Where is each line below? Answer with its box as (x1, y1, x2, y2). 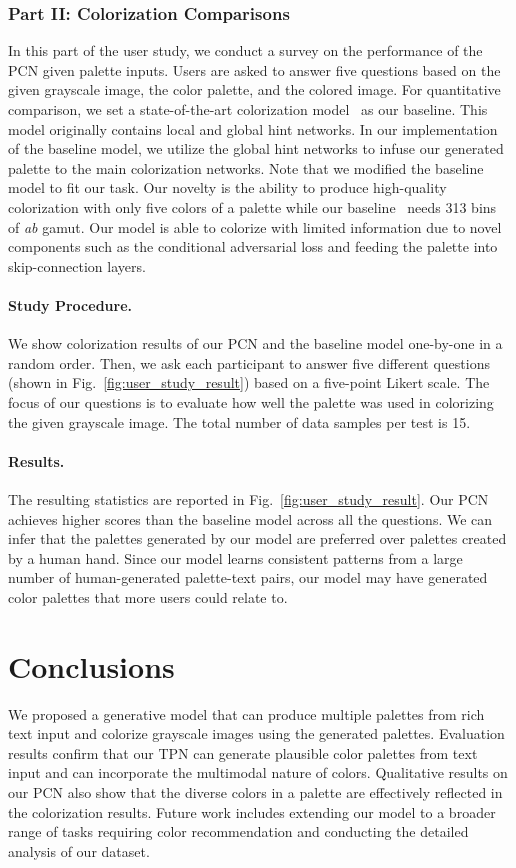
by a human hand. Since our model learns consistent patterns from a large (8, 547, 463, 568)
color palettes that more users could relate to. (8, 586, 288, 607)
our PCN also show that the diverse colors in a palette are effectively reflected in (8, 781, 503, 802)
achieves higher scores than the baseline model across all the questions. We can (8, 508, 493, 529)
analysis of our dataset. (8, 840, 150, 861)
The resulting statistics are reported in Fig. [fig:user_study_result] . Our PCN (8, 488, 489, 509)
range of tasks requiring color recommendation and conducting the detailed (8, 821, 469, 842)
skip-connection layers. (8, 255, 146, 276)
